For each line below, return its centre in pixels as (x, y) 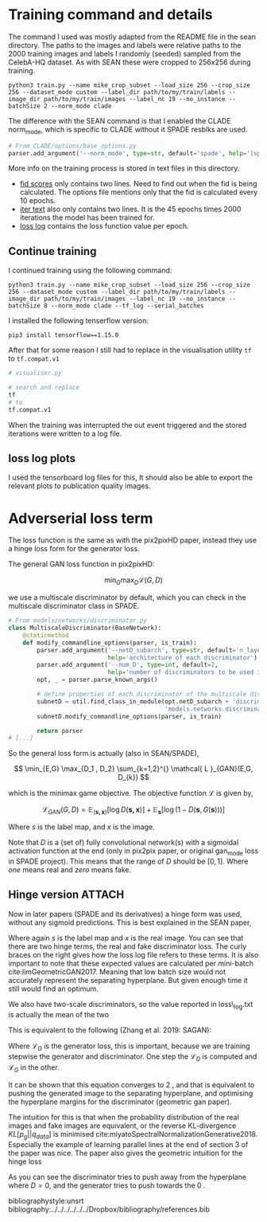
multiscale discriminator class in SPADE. (74, 606)
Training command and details (110, 15)
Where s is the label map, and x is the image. (81, 827)
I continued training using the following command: (90, 270)
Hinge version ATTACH (66, 895)
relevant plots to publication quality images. (79, 486)
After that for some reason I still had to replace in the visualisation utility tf (130, 350)
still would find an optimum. (54, 989)
